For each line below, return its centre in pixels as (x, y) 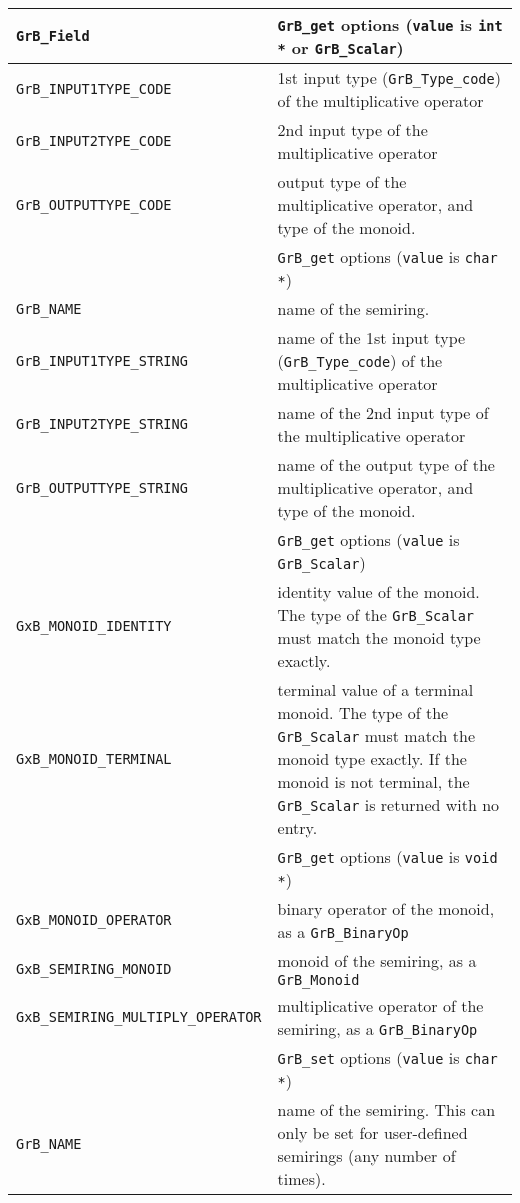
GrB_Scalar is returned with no (388, 804)
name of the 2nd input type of (383, 412)
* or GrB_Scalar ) (340, 47)
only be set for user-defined (372, 1132)
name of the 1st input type (371, 337)
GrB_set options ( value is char (387, 1057)
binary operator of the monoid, (386, 908)
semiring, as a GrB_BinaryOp (377, 1028)
